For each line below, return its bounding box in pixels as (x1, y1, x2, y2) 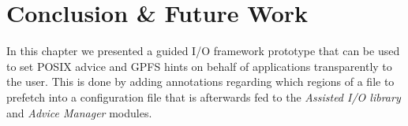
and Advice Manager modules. (6, 104, 152, 120)
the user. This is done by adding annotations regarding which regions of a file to (6, 73, 395, 90)
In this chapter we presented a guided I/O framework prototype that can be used (6, 43, 400, 59)
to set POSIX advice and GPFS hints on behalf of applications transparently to (6, 57, 392, 74)
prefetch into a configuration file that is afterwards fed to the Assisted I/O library (6, 88, 401, 105)
